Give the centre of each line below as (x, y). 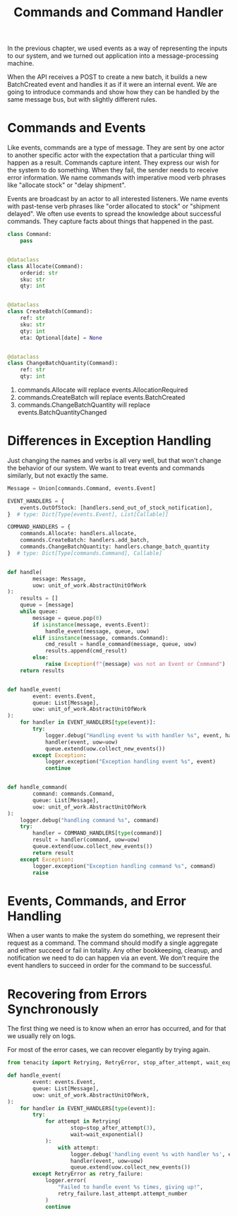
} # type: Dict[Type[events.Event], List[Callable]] (88, 514)
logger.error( (66, 1181)
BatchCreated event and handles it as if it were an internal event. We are (112, 85)
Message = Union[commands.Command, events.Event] (82, 488)
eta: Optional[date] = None (61, 338)
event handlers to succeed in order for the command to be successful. (110, 965)
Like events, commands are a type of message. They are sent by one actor (116, 148)
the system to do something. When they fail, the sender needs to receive (113, 170)
